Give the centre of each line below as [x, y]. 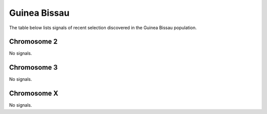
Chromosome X [34, 94]
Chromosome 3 [33, 67]
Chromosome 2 [33, 42]
